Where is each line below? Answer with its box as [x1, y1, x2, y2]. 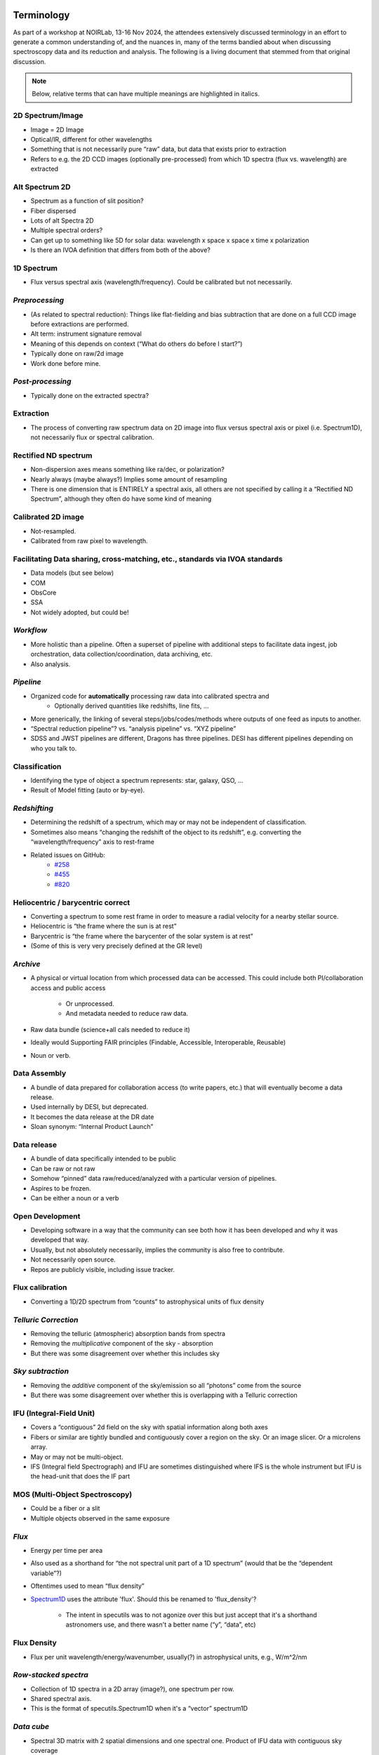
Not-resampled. [30, 526, 77, 535]
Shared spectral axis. [30, 1695, 92, 1703]
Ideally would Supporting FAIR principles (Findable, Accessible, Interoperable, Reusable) [30, 1038, 286, 1047]
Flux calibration [13, 1283, 67, 1292]
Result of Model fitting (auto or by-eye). [30, 786, 145, 795]
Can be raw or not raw [30, 1164, 95, 1172]
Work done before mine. [30, 359, 101, 368]
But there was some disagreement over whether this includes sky [30, 1349, 220, 1358]
